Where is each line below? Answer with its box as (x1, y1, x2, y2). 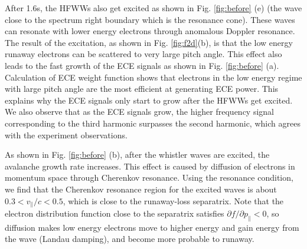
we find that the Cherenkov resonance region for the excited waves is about (5, 182, 277, 195)
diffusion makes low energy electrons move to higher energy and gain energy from (5, 221, 299, 233)
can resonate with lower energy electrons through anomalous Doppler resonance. (5, 25, 295, 37)
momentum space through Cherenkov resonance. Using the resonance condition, (5, 171, 293, 184)
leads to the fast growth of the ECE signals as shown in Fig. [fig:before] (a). (5, 59, 279, 71)
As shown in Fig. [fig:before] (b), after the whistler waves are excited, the (5, 148, 270, 161)
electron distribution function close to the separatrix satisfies (5, 207, 224, 219)
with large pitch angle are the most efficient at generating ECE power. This (5, 82, 279, 95)
